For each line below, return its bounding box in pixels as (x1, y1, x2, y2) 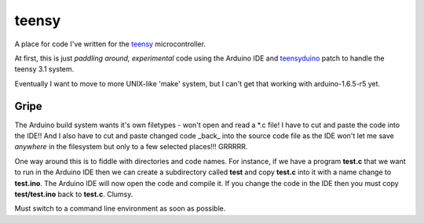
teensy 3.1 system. (14, 64, 75, 74)
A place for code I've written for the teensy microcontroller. (14, 39, 206, 49)
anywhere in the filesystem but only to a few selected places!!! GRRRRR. (14, 142, 248, 152)
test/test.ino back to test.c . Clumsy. (14, 189, 133, 199)
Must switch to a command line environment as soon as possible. (14, 204, 226, 214)
